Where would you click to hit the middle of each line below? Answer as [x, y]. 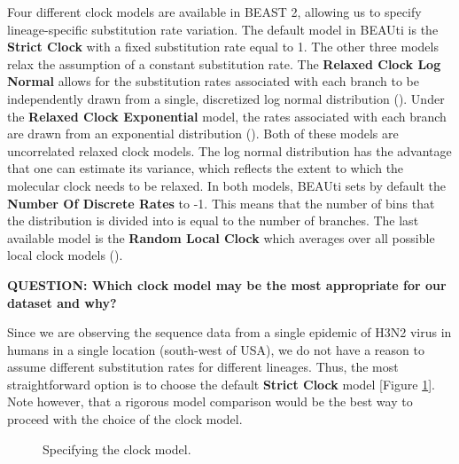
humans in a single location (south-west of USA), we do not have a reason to [216, 349]
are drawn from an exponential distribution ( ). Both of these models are [203, 134]
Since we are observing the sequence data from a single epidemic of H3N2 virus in [229, 332]
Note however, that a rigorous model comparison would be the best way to [210, 401]
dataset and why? [62, 302]
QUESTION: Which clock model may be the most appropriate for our [227, 284]
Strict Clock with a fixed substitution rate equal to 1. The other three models [223, 47]
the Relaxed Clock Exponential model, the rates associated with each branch [227, 116]
